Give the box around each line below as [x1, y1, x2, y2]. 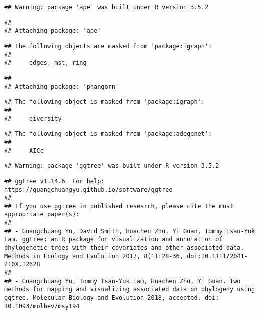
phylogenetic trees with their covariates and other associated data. [4, 244, 244, 252]
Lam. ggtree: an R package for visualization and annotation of [4, 236, 223, 243]
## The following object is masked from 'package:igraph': [4, 98, 205, 106]
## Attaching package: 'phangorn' [4, 83, 119, 90]
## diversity [4, 115, 62, 122]
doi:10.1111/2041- [187, 252, 248, 260]
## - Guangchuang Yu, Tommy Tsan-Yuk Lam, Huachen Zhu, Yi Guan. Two [4, 277, 241, 285]
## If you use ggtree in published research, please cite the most [4, 202, 234, 210]
